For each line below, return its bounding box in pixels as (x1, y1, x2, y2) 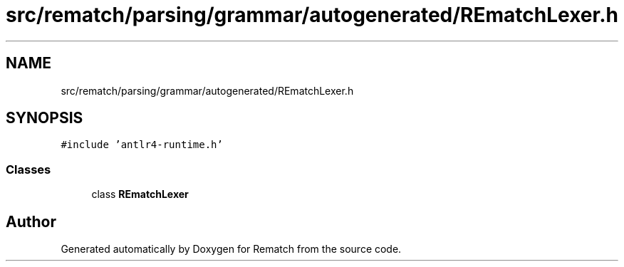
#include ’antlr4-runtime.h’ (61, 139, 223, 151)
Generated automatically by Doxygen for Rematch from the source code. (61, 243, 402, 256)
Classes (6, 162, 51, 177)
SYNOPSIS (6, 109, 83, 127)
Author (6, 212, 56, 231)
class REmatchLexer (91, 188, 189, 201)
